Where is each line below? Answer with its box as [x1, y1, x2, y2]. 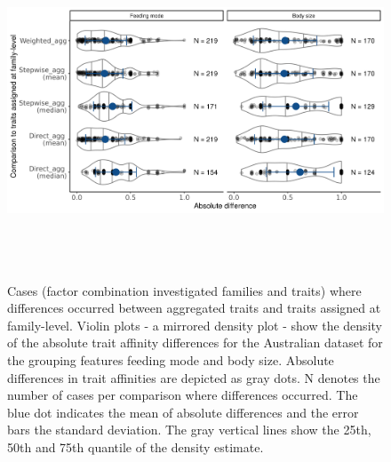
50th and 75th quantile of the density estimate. [7, 437, 264, 456]
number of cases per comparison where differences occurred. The [7, 386, 358, 404]
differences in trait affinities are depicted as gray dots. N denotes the [7, 368, 380, 386]
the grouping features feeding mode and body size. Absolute [7, 350, 334, 369]
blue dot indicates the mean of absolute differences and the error [7, 402, 359, 421]
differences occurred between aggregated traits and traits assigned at [7, 299, 381, 317]
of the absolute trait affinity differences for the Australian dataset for [7, 333, 383, 352]
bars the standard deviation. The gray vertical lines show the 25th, [7, 420, 371, 439]
